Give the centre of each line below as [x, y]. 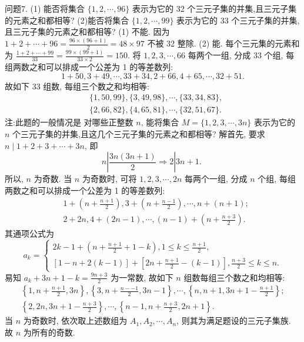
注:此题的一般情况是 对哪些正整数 [69, 122]
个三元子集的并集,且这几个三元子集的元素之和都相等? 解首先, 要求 [139, 133]
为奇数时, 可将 [109, 179]
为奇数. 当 [53, 179]
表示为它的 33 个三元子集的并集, [238, 20]
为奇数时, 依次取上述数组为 [75, 321]
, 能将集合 [160, 122]
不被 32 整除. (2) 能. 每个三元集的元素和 [223, 43]
